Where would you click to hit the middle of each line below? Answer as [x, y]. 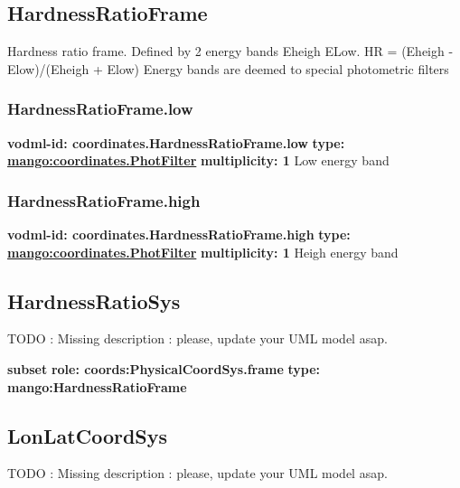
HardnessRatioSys [94, 300]
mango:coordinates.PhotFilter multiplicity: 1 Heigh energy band [203, 252]
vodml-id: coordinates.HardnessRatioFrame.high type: [179, 235]
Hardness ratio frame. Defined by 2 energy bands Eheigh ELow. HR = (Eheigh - [230, 51]
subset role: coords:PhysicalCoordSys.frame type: [164, 369]
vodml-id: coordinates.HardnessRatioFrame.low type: [176, 142]
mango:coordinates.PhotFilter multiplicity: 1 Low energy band [198, 160]
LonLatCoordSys [88, 435]
